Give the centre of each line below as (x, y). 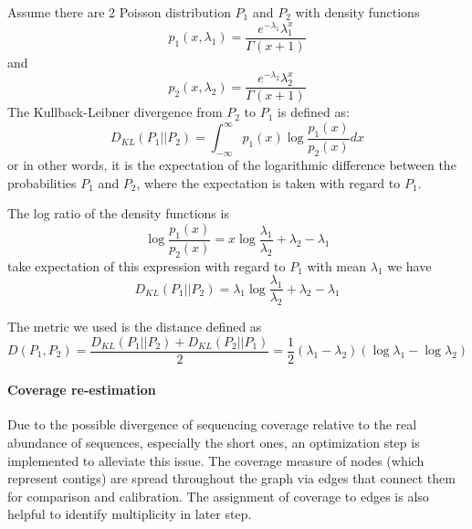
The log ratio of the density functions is (118, 213)
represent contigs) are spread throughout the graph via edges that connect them (231, 478)
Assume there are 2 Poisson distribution (119, 12)
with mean (337, 265)
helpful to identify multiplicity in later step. (130, 514)
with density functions (357, 12)
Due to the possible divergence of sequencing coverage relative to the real (212, 424)
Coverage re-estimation (82, 390)
